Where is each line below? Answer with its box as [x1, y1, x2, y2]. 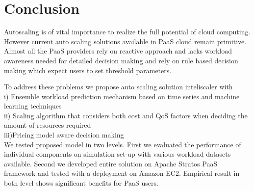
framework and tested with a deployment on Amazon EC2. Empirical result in [4, 168, 240, 178]
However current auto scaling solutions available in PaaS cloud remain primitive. [4, 36, 247, 46]
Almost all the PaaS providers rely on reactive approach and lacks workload [4, 46, 232, 56]
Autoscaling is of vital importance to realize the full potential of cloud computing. [4, 27, 251, 37]
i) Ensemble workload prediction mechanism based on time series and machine [4, 91, 240, 101]
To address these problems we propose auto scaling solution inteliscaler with [4, 82, 233, 92]
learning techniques [4, 101, 62, 111]
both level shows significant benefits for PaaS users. [4, 178, 158, 188]
